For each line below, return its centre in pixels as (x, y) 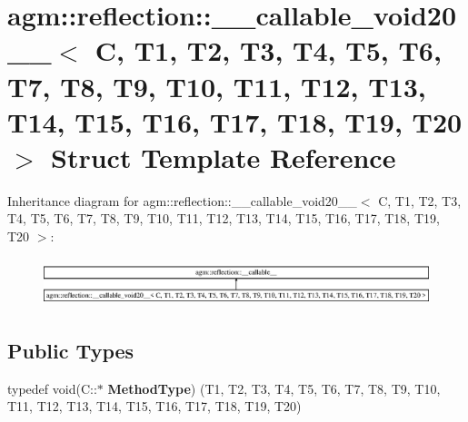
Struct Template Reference (224, 157)
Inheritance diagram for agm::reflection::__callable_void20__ (182, 200)
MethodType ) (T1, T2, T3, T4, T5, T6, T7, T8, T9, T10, (274, 388)
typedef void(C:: (52, 388)
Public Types (71, 350)
